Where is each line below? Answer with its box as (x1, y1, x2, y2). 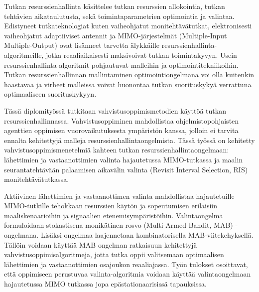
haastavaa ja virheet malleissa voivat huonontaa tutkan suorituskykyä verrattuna (4, 79, 252, 89)
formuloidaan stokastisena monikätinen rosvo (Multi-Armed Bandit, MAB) (4, 220, 233, 230)
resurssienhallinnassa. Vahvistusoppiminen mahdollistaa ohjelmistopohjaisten (4, 115, 239, 126)
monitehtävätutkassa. (4, 174, 69, 184)
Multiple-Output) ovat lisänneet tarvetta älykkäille (4, 40, 160, 50)
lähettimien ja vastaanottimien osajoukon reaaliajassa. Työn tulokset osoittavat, (4, 259, 248, 269)
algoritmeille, (4, 49, 44, 60)
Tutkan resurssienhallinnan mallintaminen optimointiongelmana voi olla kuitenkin (4, 69, 255, 80)
